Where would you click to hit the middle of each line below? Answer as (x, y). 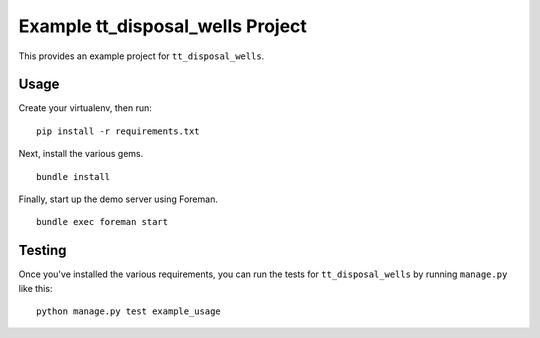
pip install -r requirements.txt (118, 131)
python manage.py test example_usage (129, 311)
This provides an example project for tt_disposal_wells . (141, 56)
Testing (42, 250)
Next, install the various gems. (81, 154)
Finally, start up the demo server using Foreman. (118, 199)
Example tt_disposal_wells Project (162, 26)
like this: (35, 288)
